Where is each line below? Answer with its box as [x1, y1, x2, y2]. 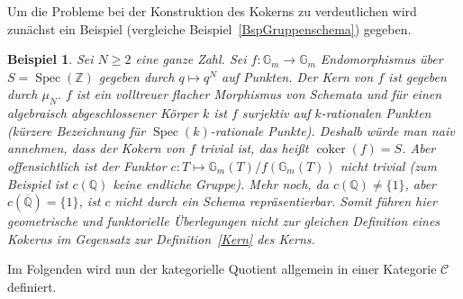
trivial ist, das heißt [200, 139, 309, 158]
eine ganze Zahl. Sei [135, 50, 247, 68]
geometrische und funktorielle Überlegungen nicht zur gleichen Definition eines [7, 212, 440, 231]
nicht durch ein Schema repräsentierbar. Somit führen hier [114, 192, 437, 211]
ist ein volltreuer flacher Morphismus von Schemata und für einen [76, 85, 442, 104]
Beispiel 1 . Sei [7, 50, 94, 68]
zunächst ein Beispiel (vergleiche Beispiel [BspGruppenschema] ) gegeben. [7, 19, 412, 38]
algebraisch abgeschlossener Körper [7, 104, 198, 122]
